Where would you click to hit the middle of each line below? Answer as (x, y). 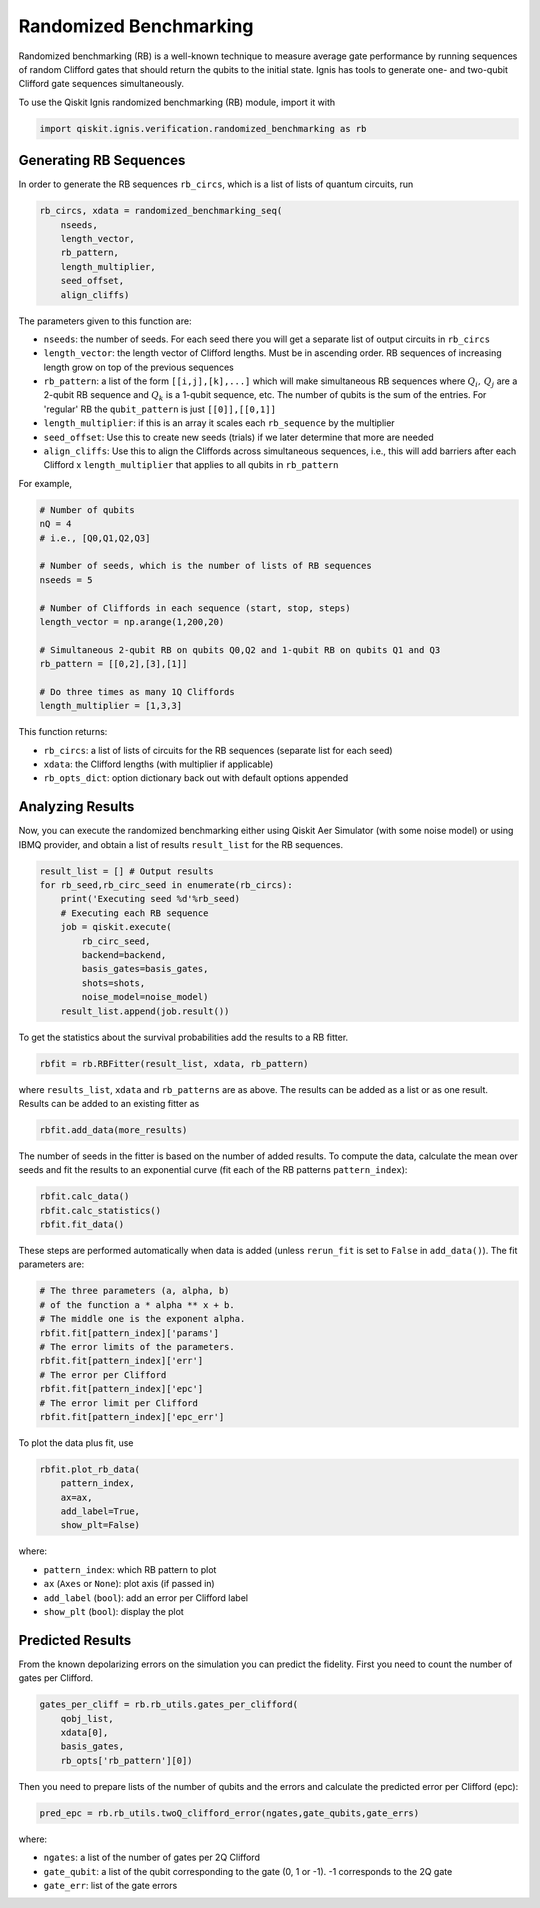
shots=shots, (113, 983)
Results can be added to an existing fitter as (109, 1103)
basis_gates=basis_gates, (145, 969)
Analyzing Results (76, 806)
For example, (45, 483)
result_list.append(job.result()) (145, 1011)
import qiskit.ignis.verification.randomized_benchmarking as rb (203, 128)
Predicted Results (75, 1640)
